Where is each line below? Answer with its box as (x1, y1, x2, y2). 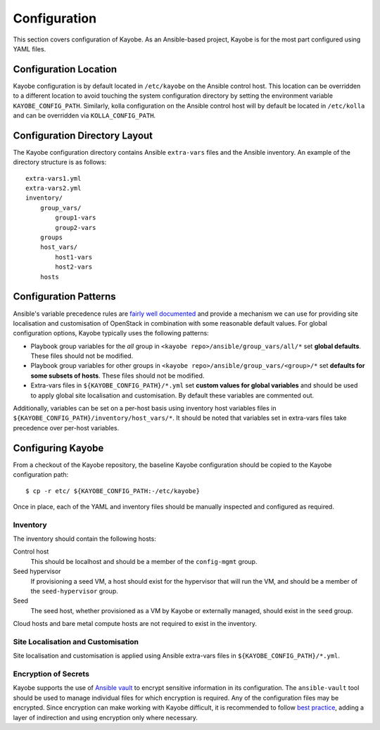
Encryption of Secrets (13, 669, 89, 679)
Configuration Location (13, 63, 118, 75)
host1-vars (55, 253, 93, 261)
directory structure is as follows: (13, 158, 107, 167)
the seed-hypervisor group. (30, 587, 119, 595)
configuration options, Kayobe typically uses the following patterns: (13, 329, 209, 338)
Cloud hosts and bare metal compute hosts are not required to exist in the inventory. (13, 620, 257, 628)
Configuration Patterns (13, 290, 116, 302)
